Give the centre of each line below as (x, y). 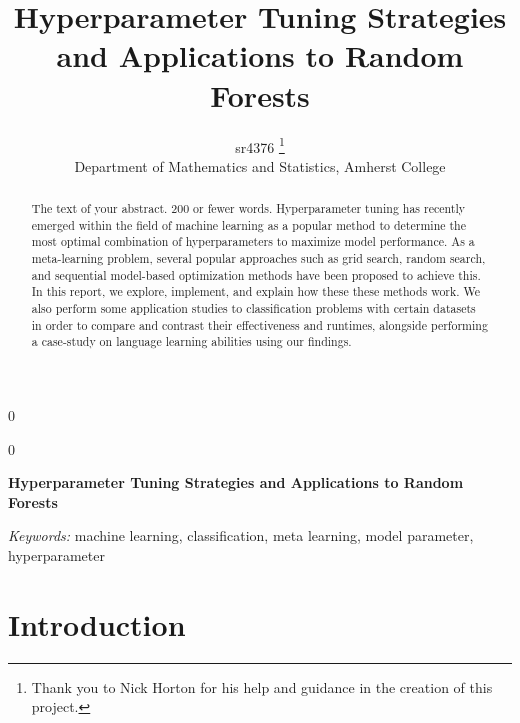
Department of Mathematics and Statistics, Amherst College (260, 165)
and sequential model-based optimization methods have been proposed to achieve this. (256, 274)
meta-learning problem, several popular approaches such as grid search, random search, (258, 258)
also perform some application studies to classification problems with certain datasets (253, 308)
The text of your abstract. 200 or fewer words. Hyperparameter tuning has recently (248, 208)
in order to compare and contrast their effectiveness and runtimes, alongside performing (259, 324)
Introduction (97, 623)
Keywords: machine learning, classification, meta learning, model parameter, (241, 535)
